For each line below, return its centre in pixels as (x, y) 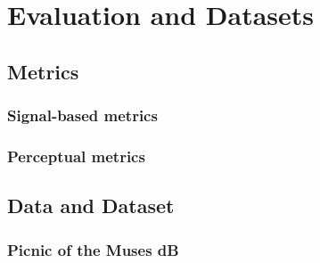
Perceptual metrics (76, 156)
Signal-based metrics (82, 115)
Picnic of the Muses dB (93, 249)
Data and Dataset (91, 205)
